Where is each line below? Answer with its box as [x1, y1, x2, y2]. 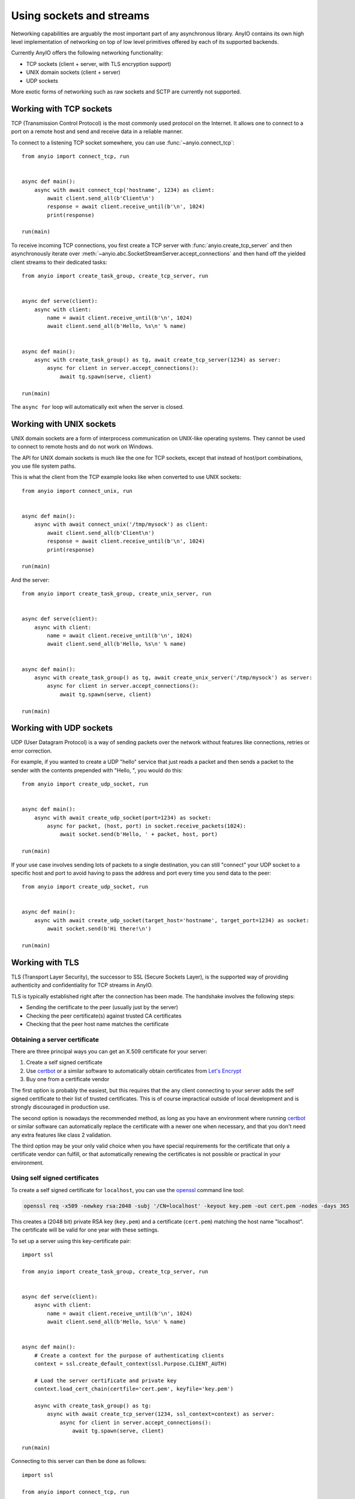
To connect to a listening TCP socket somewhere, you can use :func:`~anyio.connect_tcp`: [11, 139, 235, 146]
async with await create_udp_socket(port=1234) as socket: [34, 814, 212, 821]
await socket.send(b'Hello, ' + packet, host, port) [59, 831, 218, 838]
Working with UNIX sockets [11, 419, 116, 429]
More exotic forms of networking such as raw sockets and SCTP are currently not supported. [11, 88, 242, 95]
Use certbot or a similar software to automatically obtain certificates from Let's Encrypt [26, 1067, 242, 1074]
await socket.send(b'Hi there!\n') [47, 925, 152, 932]
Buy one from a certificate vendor [26, 1076, 110, 1083]
